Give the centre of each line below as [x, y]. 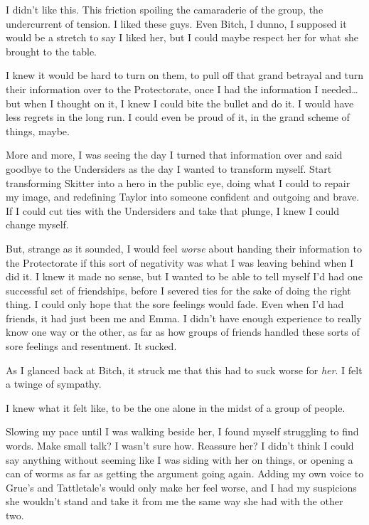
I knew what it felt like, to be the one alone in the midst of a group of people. [176, 407]
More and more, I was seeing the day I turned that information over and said [174, 155]
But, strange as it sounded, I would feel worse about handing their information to [184, 248]
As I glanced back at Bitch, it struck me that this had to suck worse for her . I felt [184, 370]
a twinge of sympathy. [54, 384]
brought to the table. [52, 51]
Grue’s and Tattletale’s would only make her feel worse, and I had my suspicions [181, 487]
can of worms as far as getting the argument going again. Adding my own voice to [185, 473]
